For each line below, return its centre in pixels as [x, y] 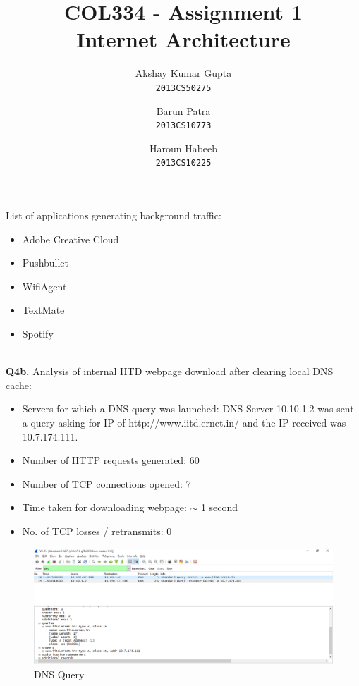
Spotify [38, 334]
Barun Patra [183, 110]
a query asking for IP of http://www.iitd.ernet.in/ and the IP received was [184, 422]
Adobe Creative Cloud [71, 239]
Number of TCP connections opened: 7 [107, 483]
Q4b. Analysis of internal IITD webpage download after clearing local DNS [170, 371]
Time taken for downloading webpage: [104, 507]
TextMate [43, 310]
